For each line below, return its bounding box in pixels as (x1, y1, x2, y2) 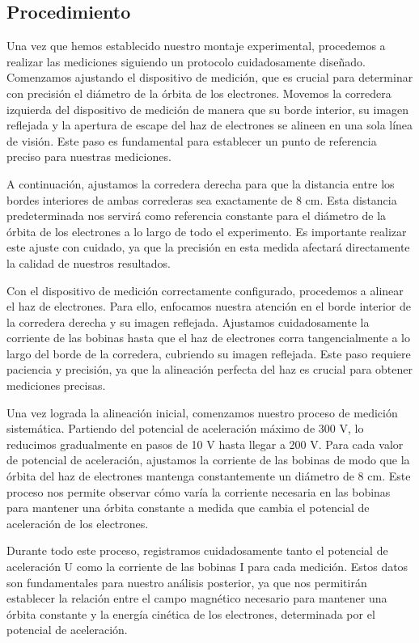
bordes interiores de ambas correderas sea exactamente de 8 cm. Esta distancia (6, 191, 397, 208)
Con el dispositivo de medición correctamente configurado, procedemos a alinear (6, 281, 404, 298)
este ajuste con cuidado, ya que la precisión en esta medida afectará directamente (6, 239, 410, 256)
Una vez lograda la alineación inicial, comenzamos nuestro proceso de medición (6, 404, 398, 421)
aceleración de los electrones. (6, 514, 149, 531)
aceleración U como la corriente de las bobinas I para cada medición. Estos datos (6, 558, 408, 575)
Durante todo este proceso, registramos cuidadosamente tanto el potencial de (6, 542, 388, 559)
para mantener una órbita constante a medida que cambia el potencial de (6, 499, 370, 516)
